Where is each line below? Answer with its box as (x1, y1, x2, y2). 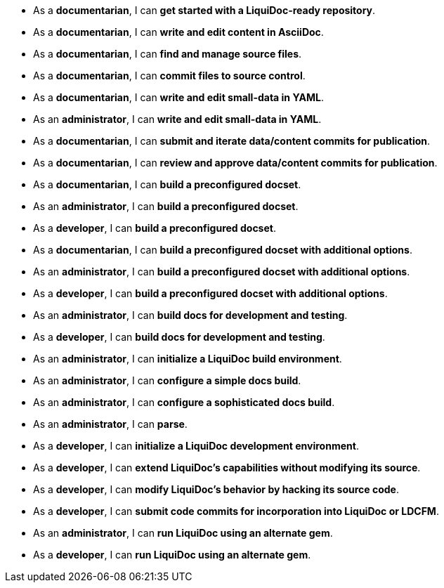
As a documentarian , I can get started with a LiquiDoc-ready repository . (33, 4, 376, 16)
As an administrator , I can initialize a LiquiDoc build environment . (33, 353, 342, 365)
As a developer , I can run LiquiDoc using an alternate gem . (33, 549, 311, 561)
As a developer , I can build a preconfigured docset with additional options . (33, 287, 388, 299)
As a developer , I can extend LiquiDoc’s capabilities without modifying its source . (33, 462, 421, 473)
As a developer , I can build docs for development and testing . (33, 331, 325, 343)
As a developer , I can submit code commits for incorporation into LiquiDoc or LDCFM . (33, 505, 439, 517)
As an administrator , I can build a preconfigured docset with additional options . (33, 266, 410, 277)
